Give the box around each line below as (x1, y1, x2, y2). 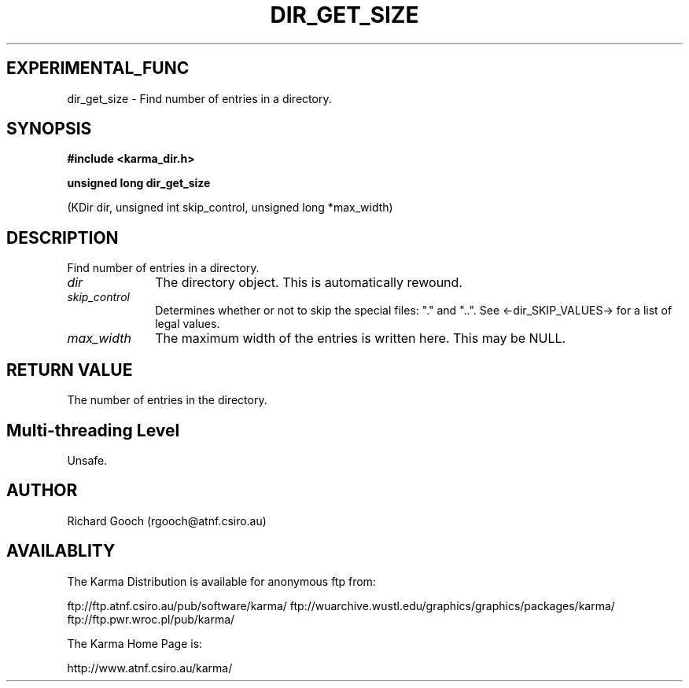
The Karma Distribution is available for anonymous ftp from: (67, 574, 376, 588)
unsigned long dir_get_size (67, 176, 211, 190)
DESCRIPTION (6, 227, 119, 248)
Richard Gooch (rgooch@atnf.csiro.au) (67, 513, 267, 528)
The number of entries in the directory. (67, 393, 267, 407)
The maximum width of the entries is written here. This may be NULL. (155, 330, 566, 347)
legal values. (155, 317, 220, 331)
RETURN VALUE (6, 359, 133, 380)
